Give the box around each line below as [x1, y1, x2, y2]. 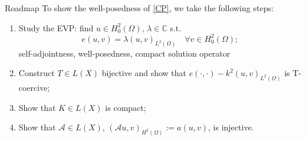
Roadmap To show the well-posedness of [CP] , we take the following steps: [5, 2, 274, 14]
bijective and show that [101, 67, 186, 79]
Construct [18, 67, 55, 79]
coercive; [18, 81, 50, 93]
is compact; [105, 101, 146, 113]
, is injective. [208, 121, 254, 133]
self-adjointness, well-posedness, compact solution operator [18, 47, 231, 59]
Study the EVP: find [18, 21, 94, 34]
